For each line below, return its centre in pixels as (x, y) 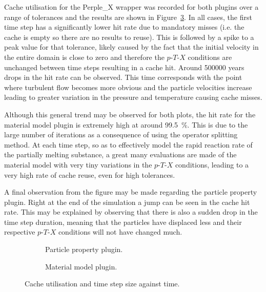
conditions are (210, 57)
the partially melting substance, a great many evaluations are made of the (120, 154)
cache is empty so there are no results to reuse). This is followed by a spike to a (129, 37)
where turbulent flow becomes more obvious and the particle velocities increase (128, 87)
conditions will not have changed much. (120, 232)
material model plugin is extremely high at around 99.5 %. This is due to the (126, 124)
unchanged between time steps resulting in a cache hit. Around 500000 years (124, 67)
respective (20, 232)
